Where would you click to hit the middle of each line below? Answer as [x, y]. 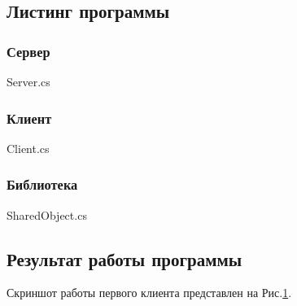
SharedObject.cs [47, 214]
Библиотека [42, 184]
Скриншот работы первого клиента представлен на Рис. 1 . [149, 293]
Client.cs [28, 148]
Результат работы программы [124, 258]
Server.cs [28, 81]
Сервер [28, 51]
